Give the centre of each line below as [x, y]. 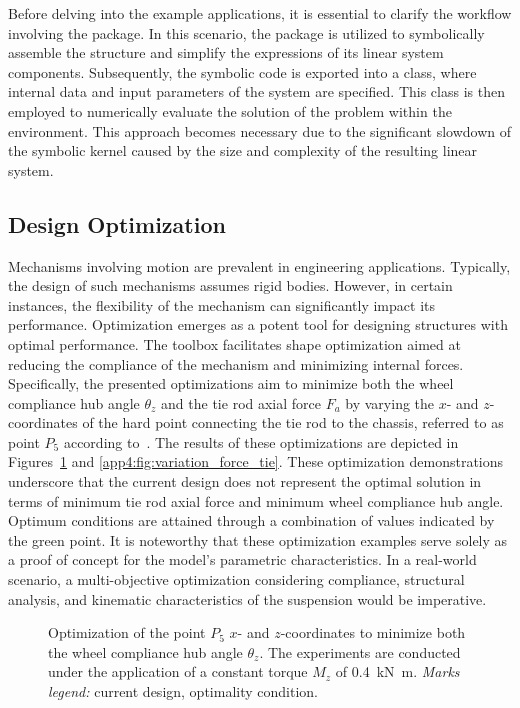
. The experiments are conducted [360, 651]
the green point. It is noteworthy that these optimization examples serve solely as [258, 539]
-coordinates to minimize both [373, 632]
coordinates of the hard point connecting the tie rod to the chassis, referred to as [256, 422]
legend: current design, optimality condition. [183, 691]
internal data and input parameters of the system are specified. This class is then [256, 91]
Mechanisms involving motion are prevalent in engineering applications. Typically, [259, 265]
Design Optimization [117, 223]
